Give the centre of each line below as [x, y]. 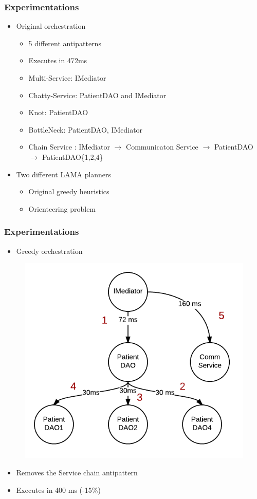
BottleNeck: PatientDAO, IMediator [86, 129]
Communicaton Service [162, 147]
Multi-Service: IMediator [67, 78]
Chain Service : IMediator [69, 147]
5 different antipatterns [65, 43]
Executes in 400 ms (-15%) [58, 489]
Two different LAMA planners [64, 174]
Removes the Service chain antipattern [77, 472]
